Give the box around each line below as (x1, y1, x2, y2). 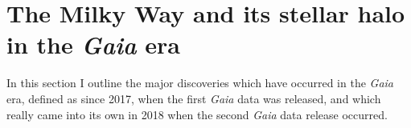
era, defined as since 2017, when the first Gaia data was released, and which (6, 90, 381, 106)
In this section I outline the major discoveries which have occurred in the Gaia (6, 74, 393, 91)
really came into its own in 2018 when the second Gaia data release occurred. (6, 106, 388, 122)
